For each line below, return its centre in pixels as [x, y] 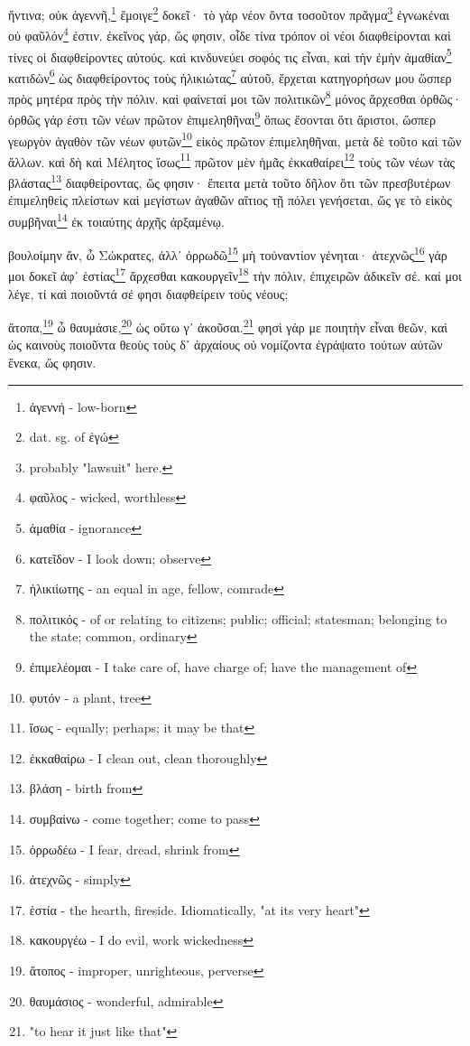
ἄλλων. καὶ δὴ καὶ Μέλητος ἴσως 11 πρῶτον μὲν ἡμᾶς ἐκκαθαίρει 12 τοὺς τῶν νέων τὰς [232, 160]
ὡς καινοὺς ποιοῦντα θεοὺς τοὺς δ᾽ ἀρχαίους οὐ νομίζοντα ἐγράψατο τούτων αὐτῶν [226, 345]
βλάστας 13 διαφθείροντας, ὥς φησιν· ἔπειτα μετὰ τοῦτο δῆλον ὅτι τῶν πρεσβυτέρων [230, 181]
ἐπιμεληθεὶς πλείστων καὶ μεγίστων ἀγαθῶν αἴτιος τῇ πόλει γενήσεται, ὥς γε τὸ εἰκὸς [230, 200]
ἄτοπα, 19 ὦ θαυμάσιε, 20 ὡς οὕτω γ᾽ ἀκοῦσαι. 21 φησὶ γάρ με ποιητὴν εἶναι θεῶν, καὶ [228, 326]
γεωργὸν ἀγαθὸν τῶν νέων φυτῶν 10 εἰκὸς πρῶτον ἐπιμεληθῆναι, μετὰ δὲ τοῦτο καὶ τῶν [235, 139]
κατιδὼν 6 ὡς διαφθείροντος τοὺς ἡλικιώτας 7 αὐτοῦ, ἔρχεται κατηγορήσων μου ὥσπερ [230, 76]
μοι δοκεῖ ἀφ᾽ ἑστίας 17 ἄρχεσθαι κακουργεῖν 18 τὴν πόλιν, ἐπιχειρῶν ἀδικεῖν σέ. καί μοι [235, 274]
